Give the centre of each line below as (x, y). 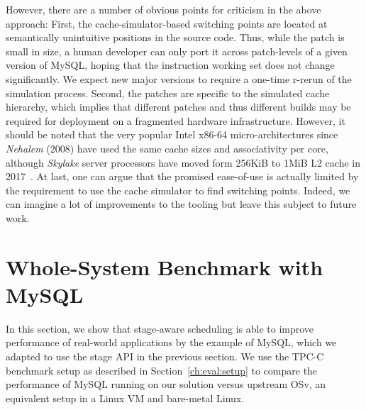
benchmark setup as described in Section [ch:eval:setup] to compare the (162, 370)
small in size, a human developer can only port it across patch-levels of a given (177, 51)
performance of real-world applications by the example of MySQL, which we (171, 342)
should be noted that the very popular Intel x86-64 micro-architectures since (172, 134)
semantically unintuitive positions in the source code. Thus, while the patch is (175, 37)
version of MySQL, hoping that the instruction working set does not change (170, 65)
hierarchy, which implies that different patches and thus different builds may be (178, 107)
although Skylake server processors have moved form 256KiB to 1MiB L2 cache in (183, 162)
